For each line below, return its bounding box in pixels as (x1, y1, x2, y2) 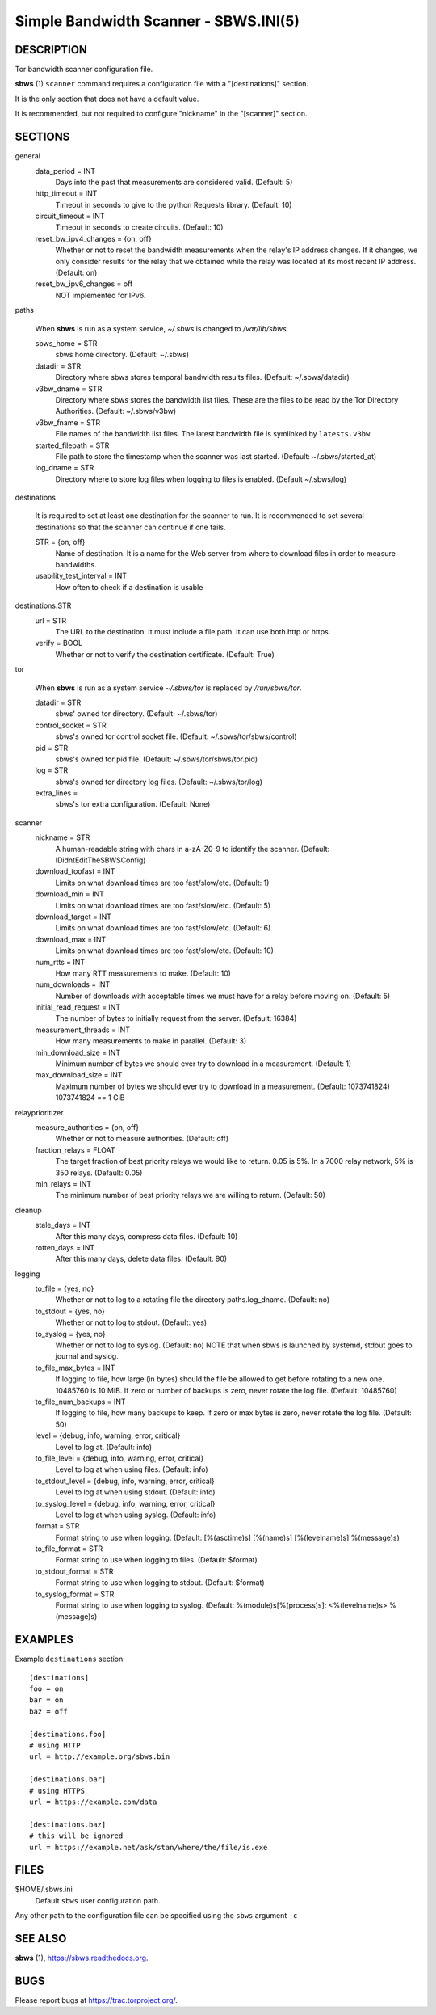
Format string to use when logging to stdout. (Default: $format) (55, 1578, 266, 1587)
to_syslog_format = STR (35, 1589, 115, 1599)
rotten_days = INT (35, 1242, 95, 1252)
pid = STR (35, 743, 69, 752)
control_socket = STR (35, 720, 107, 730)
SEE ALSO (15, 1932, 67, 1945)
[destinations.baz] (29, 1819, 107, 1829)
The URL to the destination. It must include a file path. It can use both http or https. (55, 626, 331, 636)
